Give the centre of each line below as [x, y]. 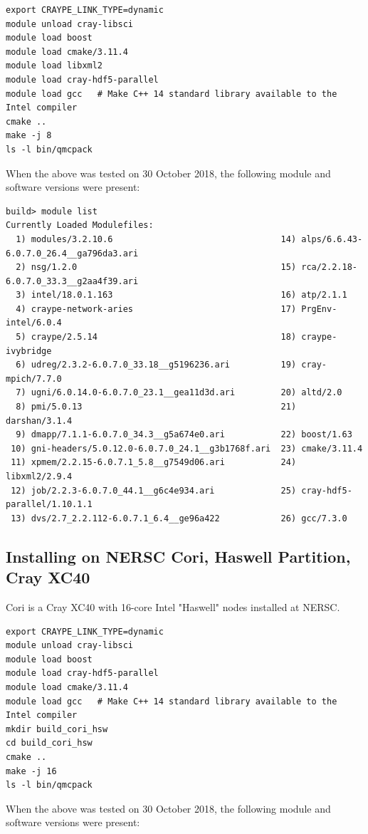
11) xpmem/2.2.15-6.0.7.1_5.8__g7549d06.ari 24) [154, 463]
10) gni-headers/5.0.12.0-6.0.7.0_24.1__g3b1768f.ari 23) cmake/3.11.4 [187, 448]
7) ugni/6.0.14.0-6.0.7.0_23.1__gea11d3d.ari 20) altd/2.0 [179, 393]
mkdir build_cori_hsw [57, 729]
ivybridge [29, 351]
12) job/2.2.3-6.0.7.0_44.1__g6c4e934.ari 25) [154, 490]
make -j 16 [31, 771]
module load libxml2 [54, 66]
